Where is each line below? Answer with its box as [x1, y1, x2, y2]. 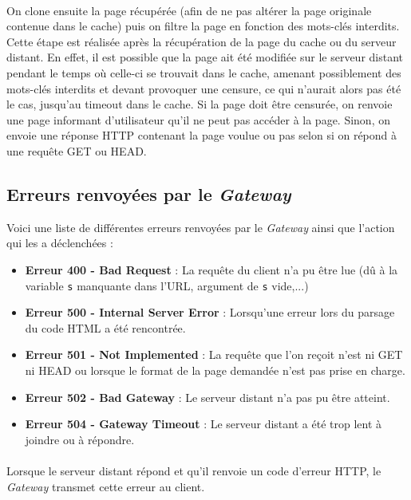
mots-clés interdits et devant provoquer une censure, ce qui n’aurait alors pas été [6, 80, 401, 96]
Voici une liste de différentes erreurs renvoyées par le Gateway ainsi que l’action [6, 219, 395, 235]
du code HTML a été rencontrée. [25, 319, 186, 336]
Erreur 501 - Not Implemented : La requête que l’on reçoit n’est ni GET [25, 346, 403, 363]
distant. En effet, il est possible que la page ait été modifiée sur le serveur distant [6, 49, 404, 65]
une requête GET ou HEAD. [6, 142, 147, 159]
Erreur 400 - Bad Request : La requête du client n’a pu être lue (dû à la [25, 261, 398, 278]
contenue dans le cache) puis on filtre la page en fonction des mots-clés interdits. [6, 18, 400, 34]
